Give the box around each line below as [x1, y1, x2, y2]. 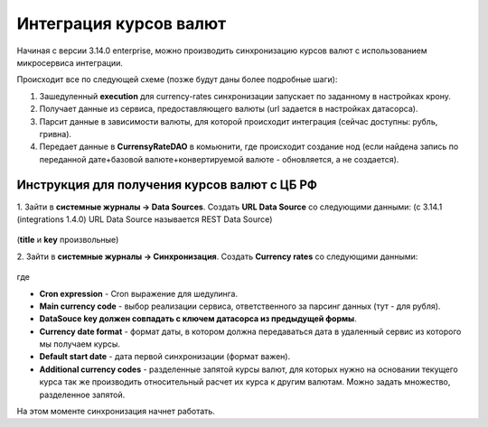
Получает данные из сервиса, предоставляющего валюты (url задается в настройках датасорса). [39, 104, 418, 115]
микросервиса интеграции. [16, 57, 124, 68]
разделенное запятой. [39, 389, 126, 400]
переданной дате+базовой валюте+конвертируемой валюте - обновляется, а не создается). [39, 153, 399, 164]
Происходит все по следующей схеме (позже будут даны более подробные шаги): [16, 74, 338, 85]
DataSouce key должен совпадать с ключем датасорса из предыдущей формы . [39, 313, 357, 324]
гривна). [39, 128, 72, 139]
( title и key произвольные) [16, 235, 119, 246]
